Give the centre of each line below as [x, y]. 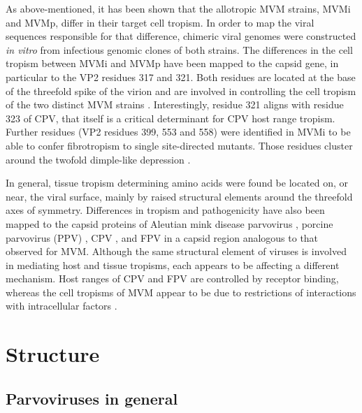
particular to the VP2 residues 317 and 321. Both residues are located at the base [181, 77]
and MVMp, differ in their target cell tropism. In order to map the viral [160, 22]
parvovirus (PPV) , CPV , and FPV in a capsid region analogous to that [162, 237]
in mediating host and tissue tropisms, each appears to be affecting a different [173, 265]
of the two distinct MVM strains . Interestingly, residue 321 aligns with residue [175, 104]
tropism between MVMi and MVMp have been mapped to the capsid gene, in [172, 63]
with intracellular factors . [61, 306]
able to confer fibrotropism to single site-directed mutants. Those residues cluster [179, 145]
